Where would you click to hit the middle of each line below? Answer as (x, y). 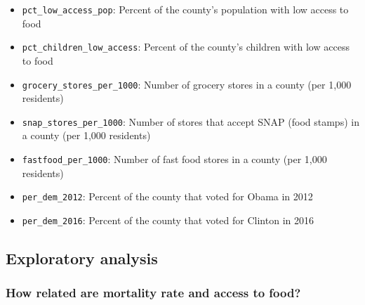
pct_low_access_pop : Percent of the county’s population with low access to (185, 9)
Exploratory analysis (82, 258)
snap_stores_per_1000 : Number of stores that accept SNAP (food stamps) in (191, 121)
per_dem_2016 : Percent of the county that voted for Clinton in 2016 (168, 220)
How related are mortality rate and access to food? (153, 293)
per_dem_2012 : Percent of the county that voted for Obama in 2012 (167, 196)
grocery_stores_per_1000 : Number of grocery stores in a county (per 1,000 (187, 84)
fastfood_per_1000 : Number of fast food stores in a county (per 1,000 (174, 159)
